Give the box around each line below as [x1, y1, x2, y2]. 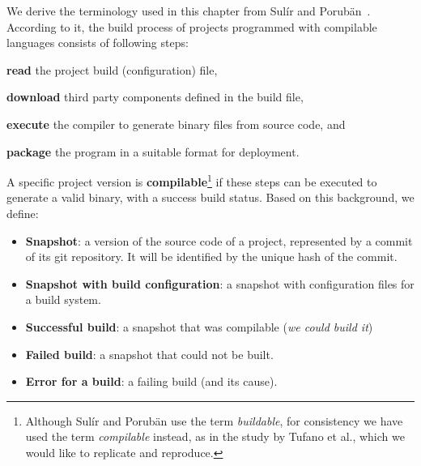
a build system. [25, 291, 101, 308]
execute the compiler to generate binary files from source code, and [6, 115, 346, 132]
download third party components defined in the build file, [6, 88, 304, 105]
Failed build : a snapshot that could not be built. [25, 345, 274, 362]
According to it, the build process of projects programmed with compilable [6, 18, 377, 35]
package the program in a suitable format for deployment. [6, 143, 300, 160]
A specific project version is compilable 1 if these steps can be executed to [6, 171, 377, 190]
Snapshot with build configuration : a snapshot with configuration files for [25, 275, 415, 292]
